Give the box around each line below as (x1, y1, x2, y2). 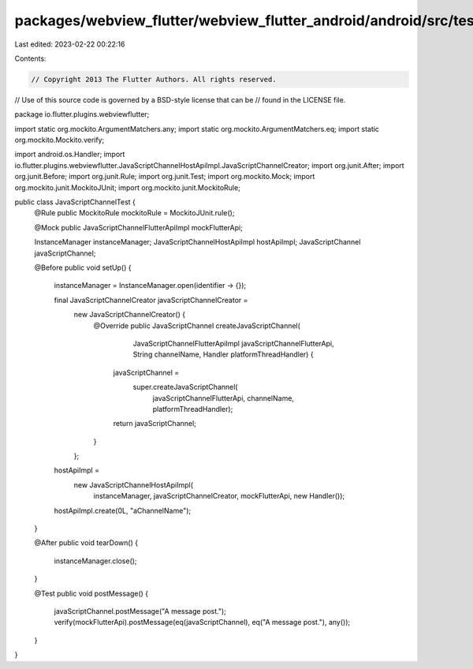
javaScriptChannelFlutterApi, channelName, (152, 393, 295, 402)
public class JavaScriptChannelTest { (14, 197, 136, 207)
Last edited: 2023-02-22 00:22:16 (14, 39, 125, 49)
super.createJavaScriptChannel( (132, 383, 238, 392)
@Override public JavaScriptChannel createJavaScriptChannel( (93, 320, 301, 331)
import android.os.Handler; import (14, 150, 125, 159)
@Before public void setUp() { (34, 263, 132, 272)
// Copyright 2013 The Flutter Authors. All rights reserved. (31, 75, 277, 84)
